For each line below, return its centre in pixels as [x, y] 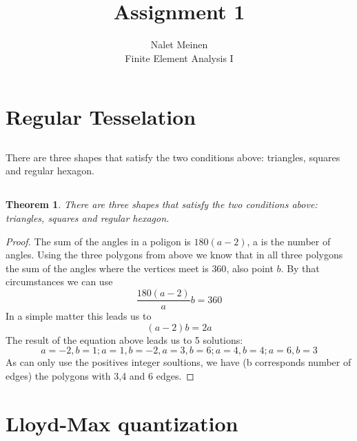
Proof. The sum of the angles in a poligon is [98, 241]
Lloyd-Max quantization [122, 423]
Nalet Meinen [179, 44]
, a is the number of [289, 241]
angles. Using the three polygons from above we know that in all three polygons [174, 255]
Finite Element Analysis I [179, 58]
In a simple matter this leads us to [79, 316]
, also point [250, 268]
